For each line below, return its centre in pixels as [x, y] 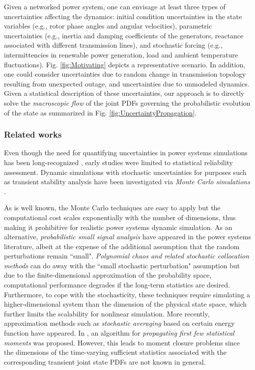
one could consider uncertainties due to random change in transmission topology [125, 74]
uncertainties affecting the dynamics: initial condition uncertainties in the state [123, 16]
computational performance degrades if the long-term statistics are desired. [117, 285]
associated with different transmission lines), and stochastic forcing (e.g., [113, 45]
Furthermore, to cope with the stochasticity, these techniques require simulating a [127, 294]
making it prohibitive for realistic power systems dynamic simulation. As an [118, 227]
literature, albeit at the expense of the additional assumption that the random [122, 246]
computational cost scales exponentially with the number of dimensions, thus [120, 217]
